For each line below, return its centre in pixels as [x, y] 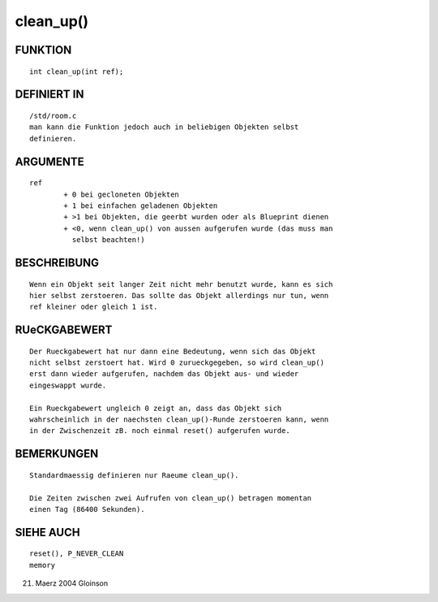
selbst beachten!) [108, 240]
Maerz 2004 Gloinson [72, 583]
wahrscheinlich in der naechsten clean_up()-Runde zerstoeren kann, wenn [179, 420]
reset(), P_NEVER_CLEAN [77, 554]
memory [43, 565]
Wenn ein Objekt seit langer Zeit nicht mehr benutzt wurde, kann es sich [181, 284]
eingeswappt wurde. [68, 385]
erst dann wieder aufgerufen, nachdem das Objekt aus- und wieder [164, 374]
